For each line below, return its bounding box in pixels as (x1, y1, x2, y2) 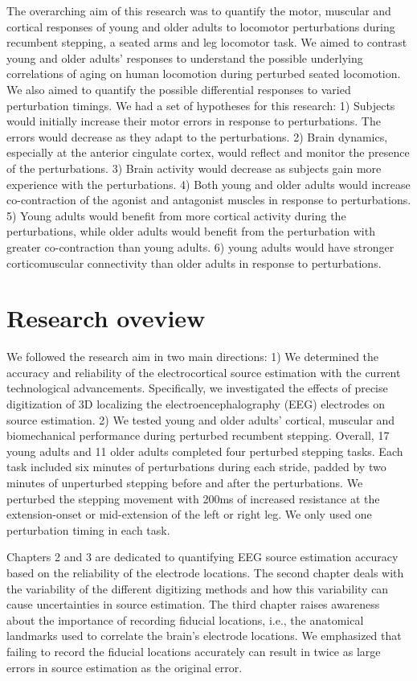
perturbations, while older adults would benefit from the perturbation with (6, 223, 375, 240)
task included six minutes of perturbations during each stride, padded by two (6, 458, 386, 475)
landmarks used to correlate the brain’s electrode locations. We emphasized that (6, 627, 402, 644)
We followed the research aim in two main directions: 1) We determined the (6, 348, 379, 365)
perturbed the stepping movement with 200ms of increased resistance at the (6, 490, 380, 507)
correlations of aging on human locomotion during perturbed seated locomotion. (6, 65, 401, 82)
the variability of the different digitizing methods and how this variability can (6, 580, 389, 597)
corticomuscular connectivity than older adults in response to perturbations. (6, 254, 382, 271)
